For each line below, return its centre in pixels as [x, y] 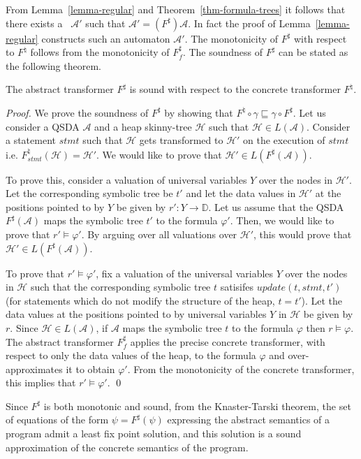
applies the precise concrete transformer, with [228, 341]
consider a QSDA [43, 126]
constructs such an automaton [106, 38]
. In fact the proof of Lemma [249, 23]
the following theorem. [53, 65]
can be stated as [314, 52]
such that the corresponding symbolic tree [120, 287]
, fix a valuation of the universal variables [185, 273]
